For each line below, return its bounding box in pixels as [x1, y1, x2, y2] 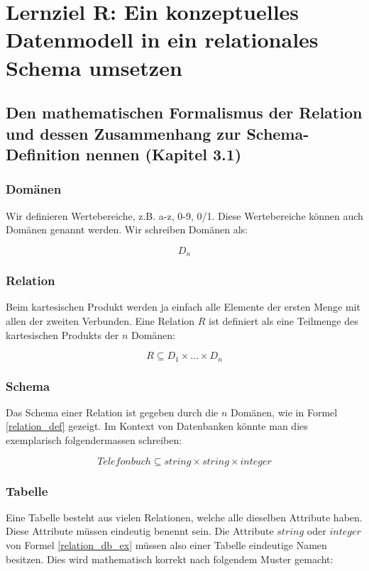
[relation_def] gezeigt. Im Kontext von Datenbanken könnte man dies [6, 418, 308, 433]
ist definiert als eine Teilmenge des [209, 313, 358, 328]
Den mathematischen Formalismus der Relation [6, 101, 363, 123]
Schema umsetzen [6, 52, 182, 82]
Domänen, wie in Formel [231, 404, 338, 419]
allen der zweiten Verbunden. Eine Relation [6, 313, 195, 328]
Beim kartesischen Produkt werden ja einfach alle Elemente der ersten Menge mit [6, 299, 360, 314]
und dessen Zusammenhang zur [6, 122, 241, 144]
